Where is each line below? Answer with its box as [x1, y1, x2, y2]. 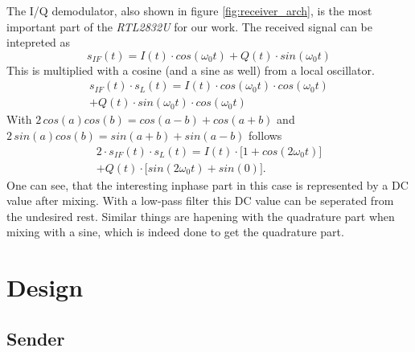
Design [6, 271, 84, 304]
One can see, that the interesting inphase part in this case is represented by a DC [6, 176, 409, 193]
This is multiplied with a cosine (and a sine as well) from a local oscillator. [6, 61, 375, 78]
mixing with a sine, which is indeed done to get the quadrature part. [6, 223, 344, 240]
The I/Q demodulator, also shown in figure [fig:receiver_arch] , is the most [6, 2, 372, 18]
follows [249, 127, 282, 144]
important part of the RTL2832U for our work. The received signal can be [6, 18, 373, 35]
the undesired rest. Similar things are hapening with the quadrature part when [6, 207, 395, 224]
